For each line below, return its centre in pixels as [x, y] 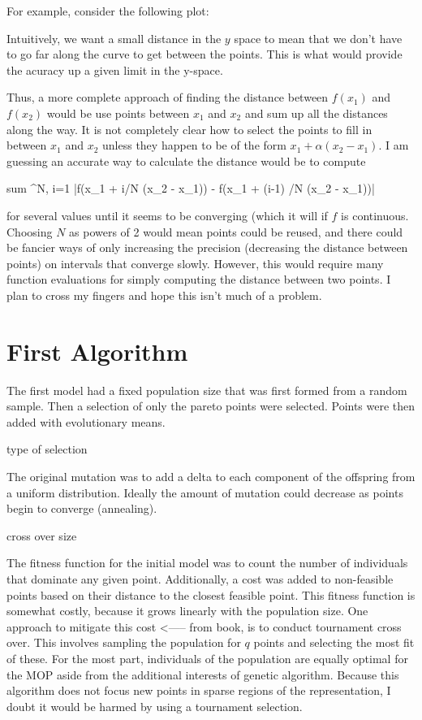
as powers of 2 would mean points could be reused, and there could [236, 231]
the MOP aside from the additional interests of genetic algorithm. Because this [203, 674]
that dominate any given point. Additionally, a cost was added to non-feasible [200, 578]
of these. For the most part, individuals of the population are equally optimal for [207, 658]
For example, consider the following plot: [108, 11]
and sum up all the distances [316, 113]
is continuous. [375, 215]
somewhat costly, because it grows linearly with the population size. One [187, 611]
